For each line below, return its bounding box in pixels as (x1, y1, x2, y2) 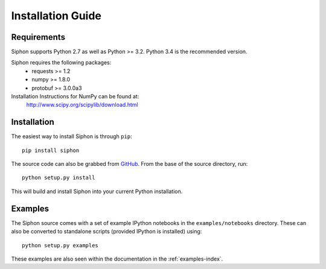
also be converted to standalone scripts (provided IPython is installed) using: (11, 228, 202, 235)
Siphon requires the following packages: (11, 59, 112, 66)
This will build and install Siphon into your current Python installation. (11, 188, 183, 195)
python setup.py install (22, 174, 95, 181)
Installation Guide (11, 9, 102, 22)
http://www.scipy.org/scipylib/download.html (26, 101, 138, 109)
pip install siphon (22, 147, 80, 154)
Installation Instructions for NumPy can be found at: (11, 93, 139, 100)
